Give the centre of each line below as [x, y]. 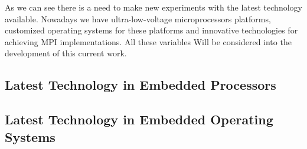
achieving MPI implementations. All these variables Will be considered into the [148, 41]
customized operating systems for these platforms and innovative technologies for [151, 30]
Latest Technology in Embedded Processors [141, 85]
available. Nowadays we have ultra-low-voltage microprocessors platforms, [138, 18]
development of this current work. [66, 53]
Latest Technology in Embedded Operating [139, 119]
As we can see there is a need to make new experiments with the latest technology [153, 7]
